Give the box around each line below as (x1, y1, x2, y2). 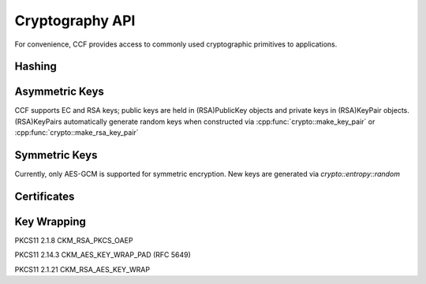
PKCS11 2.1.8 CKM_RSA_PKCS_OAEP (14, 236, 133, 245)
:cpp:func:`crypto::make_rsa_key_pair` (14, 128, 139, 137)
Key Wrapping (14, 215, 87, 228)
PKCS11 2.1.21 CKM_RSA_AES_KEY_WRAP (14, 264, 150, 274)
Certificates (14, 189, 75, 203)
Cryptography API (14, 12, 136, 29)
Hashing (14, 60, 57, 73)
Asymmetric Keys (14, 85, 104, 99)
